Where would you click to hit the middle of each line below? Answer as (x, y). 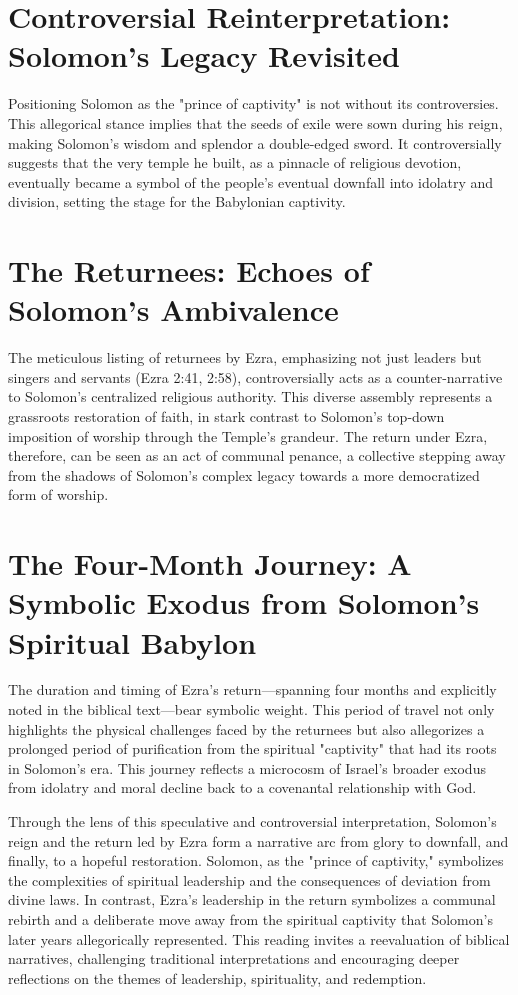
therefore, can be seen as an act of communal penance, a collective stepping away (257, 455)
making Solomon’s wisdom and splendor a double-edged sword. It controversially (255, 142)
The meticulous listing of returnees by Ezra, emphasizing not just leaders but (245, 357)
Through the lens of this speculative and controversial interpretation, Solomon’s (252, 821)
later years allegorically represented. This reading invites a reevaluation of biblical (259, 938)
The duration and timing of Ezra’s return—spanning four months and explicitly (252, 689)
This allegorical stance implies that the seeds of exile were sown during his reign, (255, 122)
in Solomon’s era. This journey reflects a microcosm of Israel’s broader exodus (247, 767)
